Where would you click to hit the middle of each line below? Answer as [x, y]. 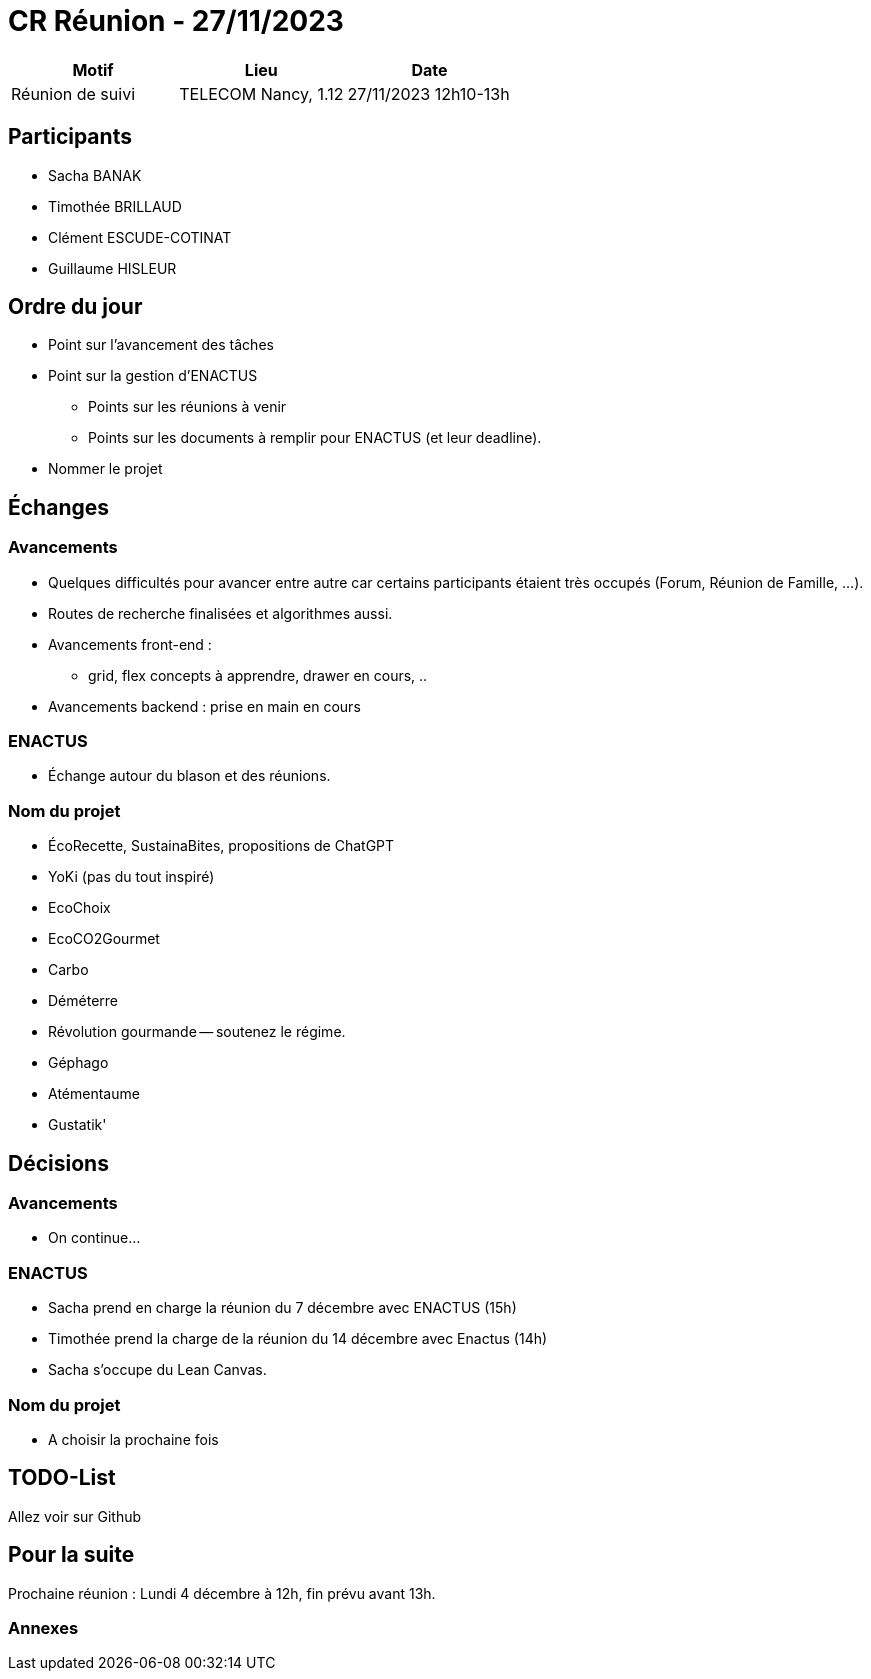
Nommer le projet [105, 469]
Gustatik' [77, 1125]
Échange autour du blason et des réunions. [189, 776]
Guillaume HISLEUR [112, 268]
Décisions [58, 1163]
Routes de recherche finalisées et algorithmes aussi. [220, 613]
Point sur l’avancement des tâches [161, 345]
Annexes [43, 1627]
